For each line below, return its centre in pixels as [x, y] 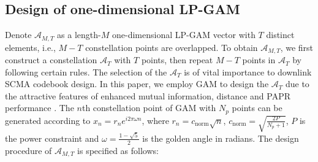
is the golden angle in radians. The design [221, 138]
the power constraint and [52, 138]
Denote [18, 35]
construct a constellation [51, 60]
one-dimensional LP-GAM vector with [184, 35]
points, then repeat [177, 60]
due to [297, 84]
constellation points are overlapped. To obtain [172, 47]
